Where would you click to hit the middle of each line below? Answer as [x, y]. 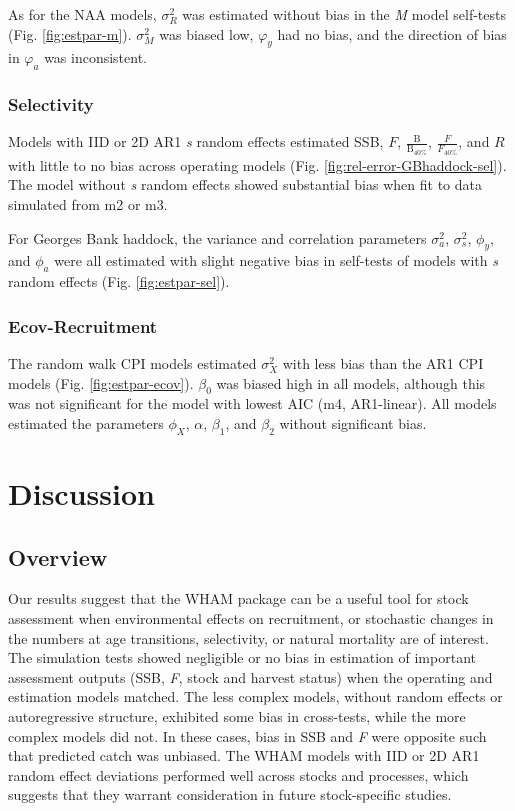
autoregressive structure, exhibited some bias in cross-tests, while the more [237, 715]
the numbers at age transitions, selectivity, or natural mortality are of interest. [248, 637]
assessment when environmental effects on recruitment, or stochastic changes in [251, 618]
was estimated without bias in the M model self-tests [344, 14]
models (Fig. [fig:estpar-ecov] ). [101, 382]
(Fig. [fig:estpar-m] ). [70, 33]
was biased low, [206, 33]
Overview [58, 556]
